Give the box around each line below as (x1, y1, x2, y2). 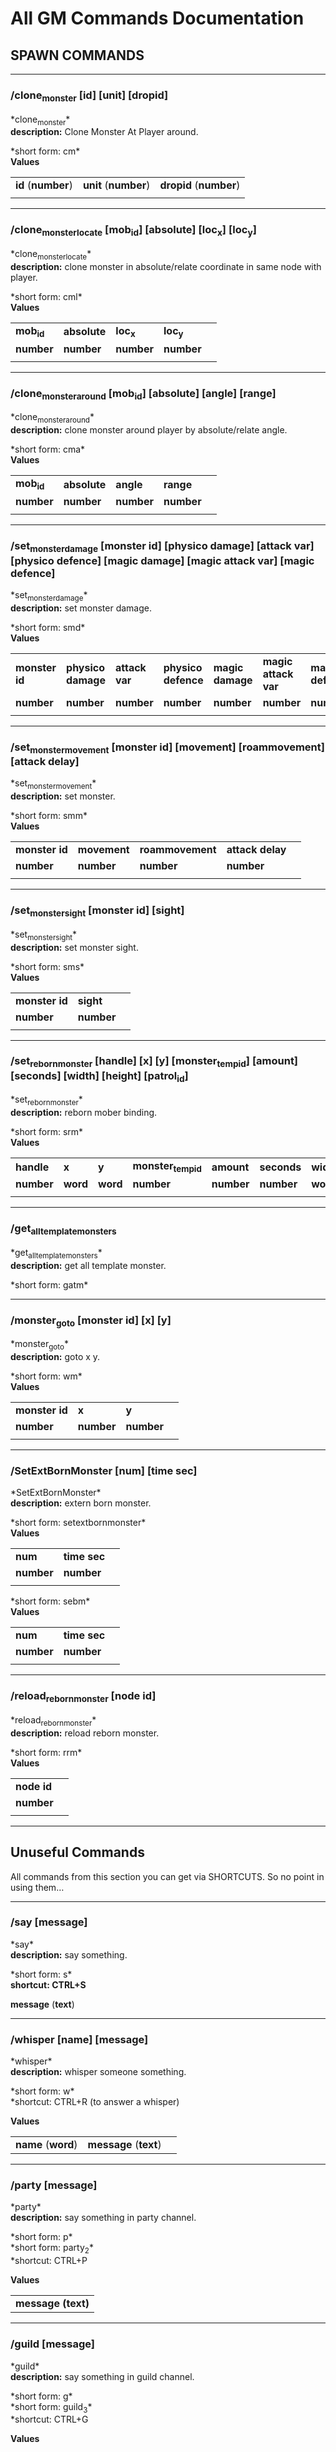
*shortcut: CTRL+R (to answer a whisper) (10, 2096, 180, 2108)
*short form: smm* (10, 810, 88, 822)
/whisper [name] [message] (10, 2032, 149, 2046)
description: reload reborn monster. (10, 1727, 160, 1739)
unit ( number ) (82, 178, 151, 192)
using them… (10, 1881, 65, 1893)
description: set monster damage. (10, 602, 153, 614)
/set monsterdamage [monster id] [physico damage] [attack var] (10, 539, 315, 555)
